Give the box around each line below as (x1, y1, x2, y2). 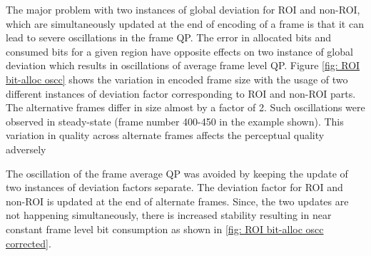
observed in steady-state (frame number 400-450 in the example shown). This (6, 113, 344, 128)
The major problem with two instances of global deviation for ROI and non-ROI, (6, 2, 360, 16)
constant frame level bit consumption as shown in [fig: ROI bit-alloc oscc (6, 221, 324, 236)
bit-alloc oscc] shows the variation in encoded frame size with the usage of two (6, 71, 348, 86)
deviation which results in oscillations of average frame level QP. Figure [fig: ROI (6, 58, 360, 73)
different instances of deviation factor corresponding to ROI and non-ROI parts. (6, 86, 356, 101)
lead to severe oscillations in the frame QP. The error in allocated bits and (6, 30, 332, 45)
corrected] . (6, 235, 51, 250)
